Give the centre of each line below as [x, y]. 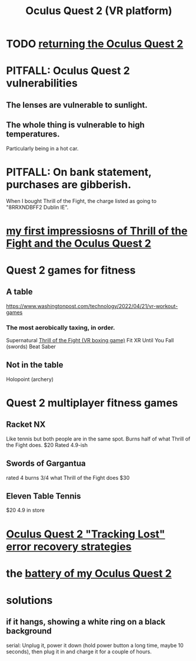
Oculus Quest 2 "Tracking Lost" [86, 534]
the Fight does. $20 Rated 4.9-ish [47, 445]
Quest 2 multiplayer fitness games [92, 403]
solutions [29, 600]
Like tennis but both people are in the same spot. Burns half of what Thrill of [98, 439]
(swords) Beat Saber [31, 346]
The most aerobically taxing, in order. [61, 328]
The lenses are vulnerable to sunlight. [77, 105]
